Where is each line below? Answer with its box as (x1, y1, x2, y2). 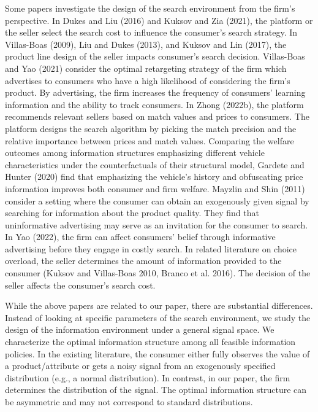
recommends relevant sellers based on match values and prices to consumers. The (5, 110, 309, 123)
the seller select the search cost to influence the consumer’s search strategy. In (5, 26, 298, 39)
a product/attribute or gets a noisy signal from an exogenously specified (5, 359, 276, 372)
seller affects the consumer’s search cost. (5, 278, 156, 291)
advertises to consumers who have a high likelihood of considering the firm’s (5, 74, 290, 87)
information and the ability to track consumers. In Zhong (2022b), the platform (5, 98, 304, 111)
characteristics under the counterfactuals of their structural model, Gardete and (5, 158, 305, 171)
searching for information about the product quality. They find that (5, 206, 259, 219)
